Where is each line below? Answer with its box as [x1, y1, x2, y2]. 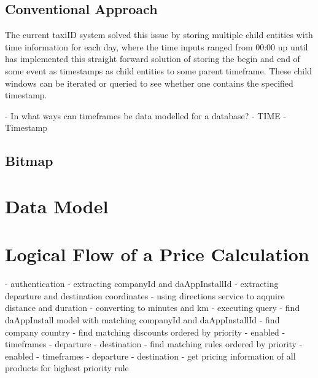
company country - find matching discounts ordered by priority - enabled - [5, 325, 285, 338]
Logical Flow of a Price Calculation [5, 242, 309, 267]
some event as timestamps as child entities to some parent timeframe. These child [5, 64, 312, 77]
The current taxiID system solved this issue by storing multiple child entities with [5, 28, 313, 41]
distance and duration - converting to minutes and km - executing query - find [5, 301, 300, 314]
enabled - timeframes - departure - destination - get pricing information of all [5, 349, 296, 362]
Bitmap [5, 151, 53, 170]
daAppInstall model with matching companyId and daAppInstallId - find [5, 313, 280, 326]
